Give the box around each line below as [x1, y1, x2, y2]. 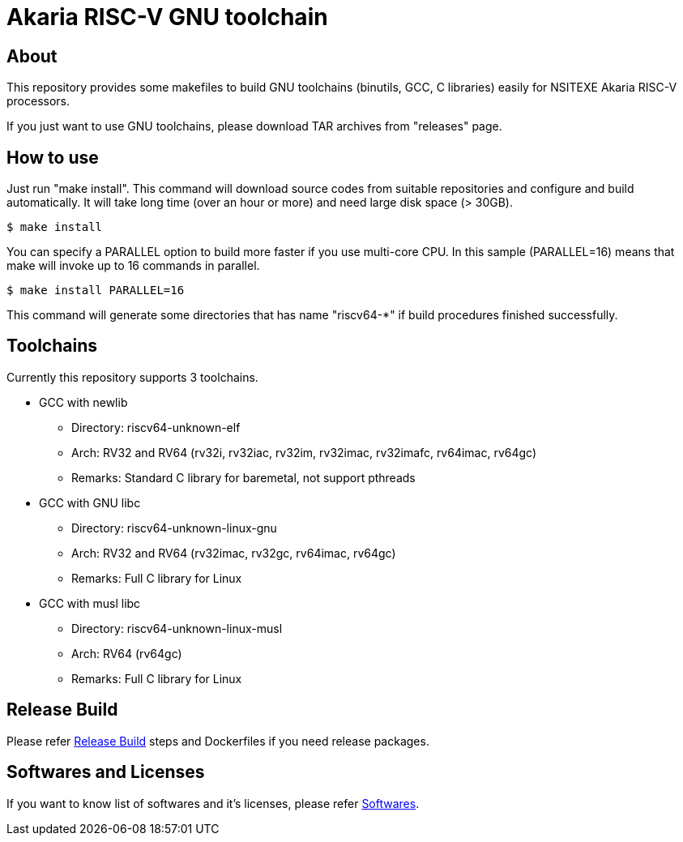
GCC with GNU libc [39, 495, 141, 510]
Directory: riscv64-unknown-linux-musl [71, 621, 283, 635]
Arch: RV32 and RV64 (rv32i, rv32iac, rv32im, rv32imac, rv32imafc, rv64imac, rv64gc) [71, 445, 537, 459]
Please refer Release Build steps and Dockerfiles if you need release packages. [6, 733, 429, 748]
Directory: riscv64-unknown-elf [71, 420, 241, 434]
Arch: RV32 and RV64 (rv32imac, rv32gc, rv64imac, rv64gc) [71, 545, 396, 560]
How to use [6, 147, 99, 168]
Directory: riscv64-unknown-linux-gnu [71, 520, 277, 535]
